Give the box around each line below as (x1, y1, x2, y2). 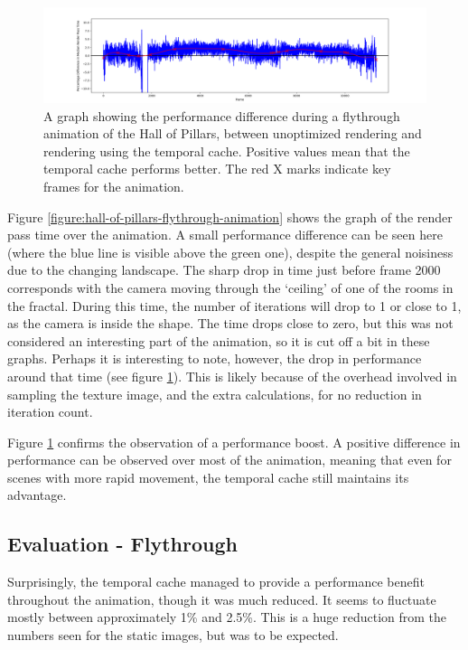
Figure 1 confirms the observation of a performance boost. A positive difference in (7, 432, 461, 451)
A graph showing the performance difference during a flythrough (43, 106, 400, 125)
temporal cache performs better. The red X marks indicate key (43, 159, 391, 178)
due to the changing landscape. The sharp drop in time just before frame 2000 (7, 260, 441, 279)
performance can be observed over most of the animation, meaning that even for (7, 450, 452, 469)
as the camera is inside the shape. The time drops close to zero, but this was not (7, 314, 454, 333)
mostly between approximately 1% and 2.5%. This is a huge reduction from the (7, 608, 447, 626)
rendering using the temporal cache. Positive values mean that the (43, 141, 410, 160)
